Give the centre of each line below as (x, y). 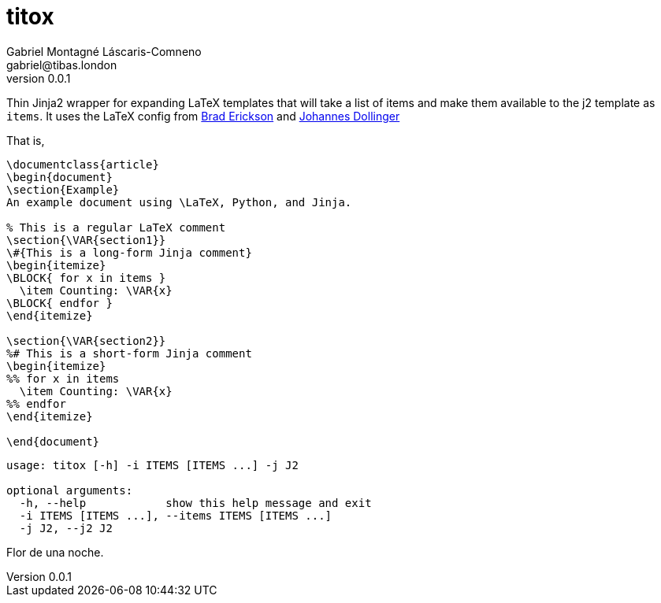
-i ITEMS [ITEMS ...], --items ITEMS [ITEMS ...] (176, 515)
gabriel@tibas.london (62, 65)
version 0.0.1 (39, 78)
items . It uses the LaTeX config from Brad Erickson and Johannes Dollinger (203, 116)
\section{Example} (63, 189)
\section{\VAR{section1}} (86, 240)
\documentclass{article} (83, 164)
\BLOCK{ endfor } (59, 303)
